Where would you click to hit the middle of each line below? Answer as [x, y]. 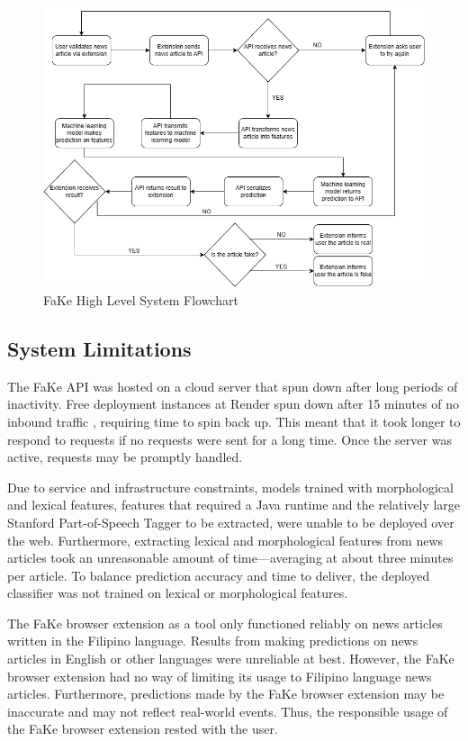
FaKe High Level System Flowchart [141, 299]
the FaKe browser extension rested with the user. [143, 729]
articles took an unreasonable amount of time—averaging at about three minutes [230, 558]
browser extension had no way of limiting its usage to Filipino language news [220, 676]
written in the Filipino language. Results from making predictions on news [213, 641]
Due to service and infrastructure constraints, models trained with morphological [230, 487]
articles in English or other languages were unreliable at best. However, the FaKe [231, 659]
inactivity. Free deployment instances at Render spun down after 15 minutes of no [234, 404]
